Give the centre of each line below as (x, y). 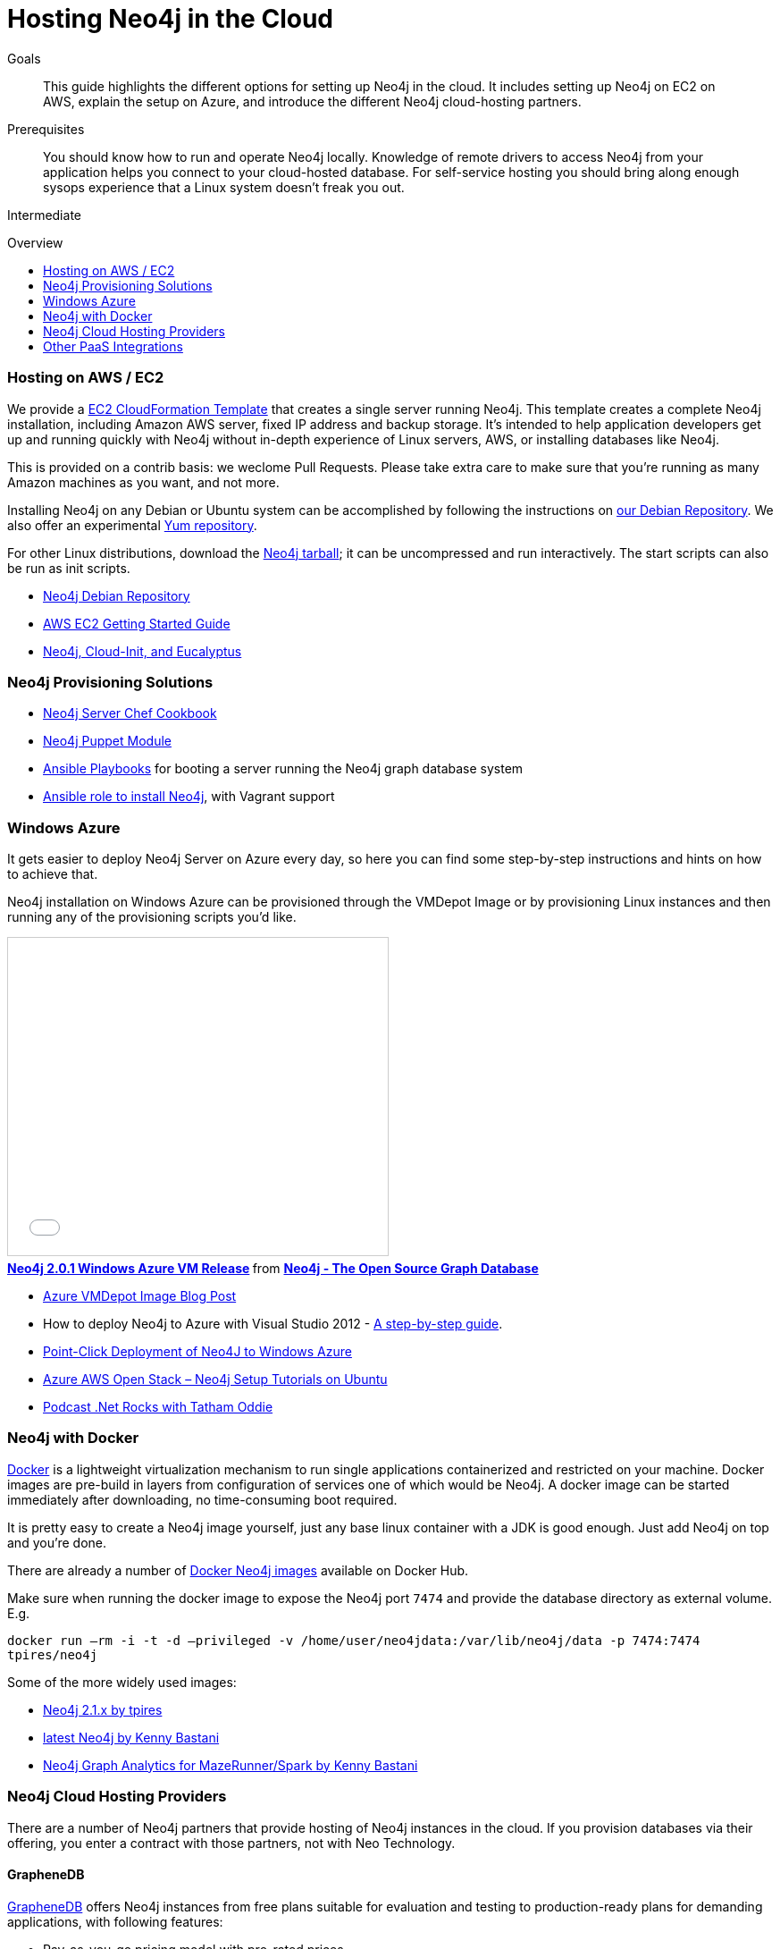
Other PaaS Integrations (113, 346)
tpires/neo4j (53, 1654)
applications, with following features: (115, 1921)
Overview (35, 242)
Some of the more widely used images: (122, 1682)
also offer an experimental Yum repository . (132, 525)
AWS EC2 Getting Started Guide (137, 623)
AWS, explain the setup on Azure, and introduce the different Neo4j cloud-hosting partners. (312, 101)
